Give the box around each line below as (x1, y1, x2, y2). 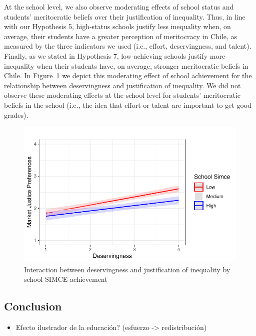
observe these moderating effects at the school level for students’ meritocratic (4, 90, 241, 100)
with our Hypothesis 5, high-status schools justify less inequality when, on (4, 21, 231, 32)
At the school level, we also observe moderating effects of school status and (4, 2, 234, 12)
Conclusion (4, 298, 62, 314)
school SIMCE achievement (24, 274, 107, 284)
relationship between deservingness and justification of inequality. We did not (4, 80, 241, 90)
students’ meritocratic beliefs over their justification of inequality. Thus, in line (4, 11, 245, 22)
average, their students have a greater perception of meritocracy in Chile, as (4, 31, 237, 41)
